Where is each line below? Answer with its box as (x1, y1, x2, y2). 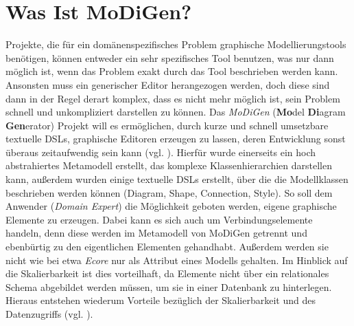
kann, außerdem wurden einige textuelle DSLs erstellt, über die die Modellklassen (5, 172, 349, 186)
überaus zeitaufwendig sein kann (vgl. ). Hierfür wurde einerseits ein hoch (5, 144, 316, 159)
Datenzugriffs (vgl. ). (5, 307, 93, 320)
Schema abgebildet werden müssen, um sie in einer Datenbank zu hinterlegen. (5, 279, 332, 294)
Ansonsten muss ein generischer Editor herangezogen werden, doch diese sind (5, 77, 330, 91)
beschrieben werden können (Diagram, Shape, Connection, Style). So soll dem (5, 185, 333, 199)
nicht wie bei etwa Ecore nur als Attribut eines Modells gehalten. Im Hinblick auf (5, 252, 348, 267)
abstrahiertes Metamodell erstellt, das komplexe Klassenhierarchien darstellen (5, 158, 332, 173)
